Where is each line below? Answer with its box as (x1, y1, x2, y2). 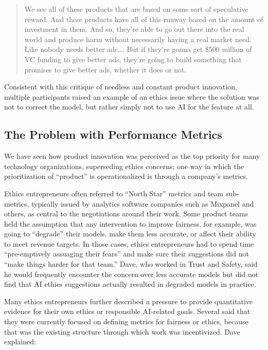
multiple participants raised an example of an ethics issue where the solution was (4, 91, 259, 102)
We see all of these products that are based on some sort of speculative (24, 4, 248, 14)
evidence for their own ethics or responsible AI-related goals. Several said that (4, 306, 251, 317)
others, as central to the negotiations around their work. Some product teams (4, 208, 248, 219)
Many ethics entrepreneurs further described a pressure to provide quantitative (4, 296, 253, 306)
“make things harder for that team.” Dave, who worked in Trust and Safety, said (4, 259, 258, 269)
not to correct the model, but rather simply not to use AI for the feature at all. (4, 101, 254, 112)
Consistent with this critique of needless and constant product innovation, (4, 81, 237, 92)
